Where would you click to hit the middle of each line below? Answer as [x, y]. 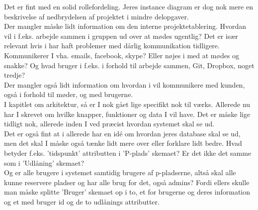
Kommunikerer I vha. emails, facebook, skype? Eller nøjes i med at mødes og [122, 55]
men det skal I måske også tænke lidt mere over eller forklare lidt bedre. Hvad [123, 143]
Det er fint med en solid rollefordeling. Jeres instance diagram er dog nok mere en [129, 6]
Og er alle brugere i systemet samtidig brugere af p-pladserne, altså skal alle [120, 172]
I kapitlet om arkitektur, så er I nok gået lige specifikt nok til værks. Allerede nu [127, 104]
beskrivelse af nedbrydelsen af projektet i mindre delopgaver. [96, 16]
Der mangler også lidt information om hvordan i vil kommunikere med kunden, [125, 84]
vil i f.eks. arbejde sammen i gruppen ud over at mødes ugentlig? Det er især [121, 36]
